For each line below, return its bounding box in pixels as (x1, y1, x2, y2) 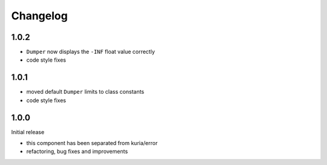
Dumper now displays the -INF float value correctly (26, 48, 156, 56)
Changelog (11, 9, 68, 22)
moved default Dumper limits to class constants (26, 88, 145, 95)
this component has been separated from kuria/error (26, 140, 158, 147)
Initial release (11, 128, 45, 135)
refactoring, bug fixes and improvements (26, 148, 128, 155)
